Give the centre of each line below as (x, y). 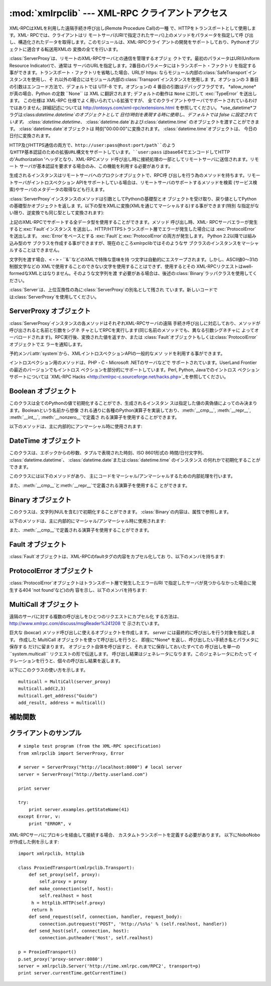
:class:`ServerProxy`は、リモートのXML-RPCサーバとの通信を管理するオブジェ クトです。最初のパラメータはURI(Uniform (134, 58)
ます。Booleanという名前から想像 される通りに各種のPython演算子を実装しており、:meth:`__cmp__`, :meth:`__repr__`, (130, 410)
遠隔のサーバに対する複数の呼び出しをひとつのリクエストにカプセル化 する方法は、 (95, 616)
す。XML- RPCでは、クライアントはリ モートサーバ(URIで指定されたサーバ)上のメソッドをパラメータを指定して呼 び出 (131, 35)
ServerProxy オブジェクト (50, 311)
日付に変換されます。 (31, 136)
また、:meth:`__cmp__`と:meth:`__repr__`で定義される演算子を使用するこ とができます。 (100, 485)
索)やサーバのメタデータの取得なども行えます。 (58, 190)
